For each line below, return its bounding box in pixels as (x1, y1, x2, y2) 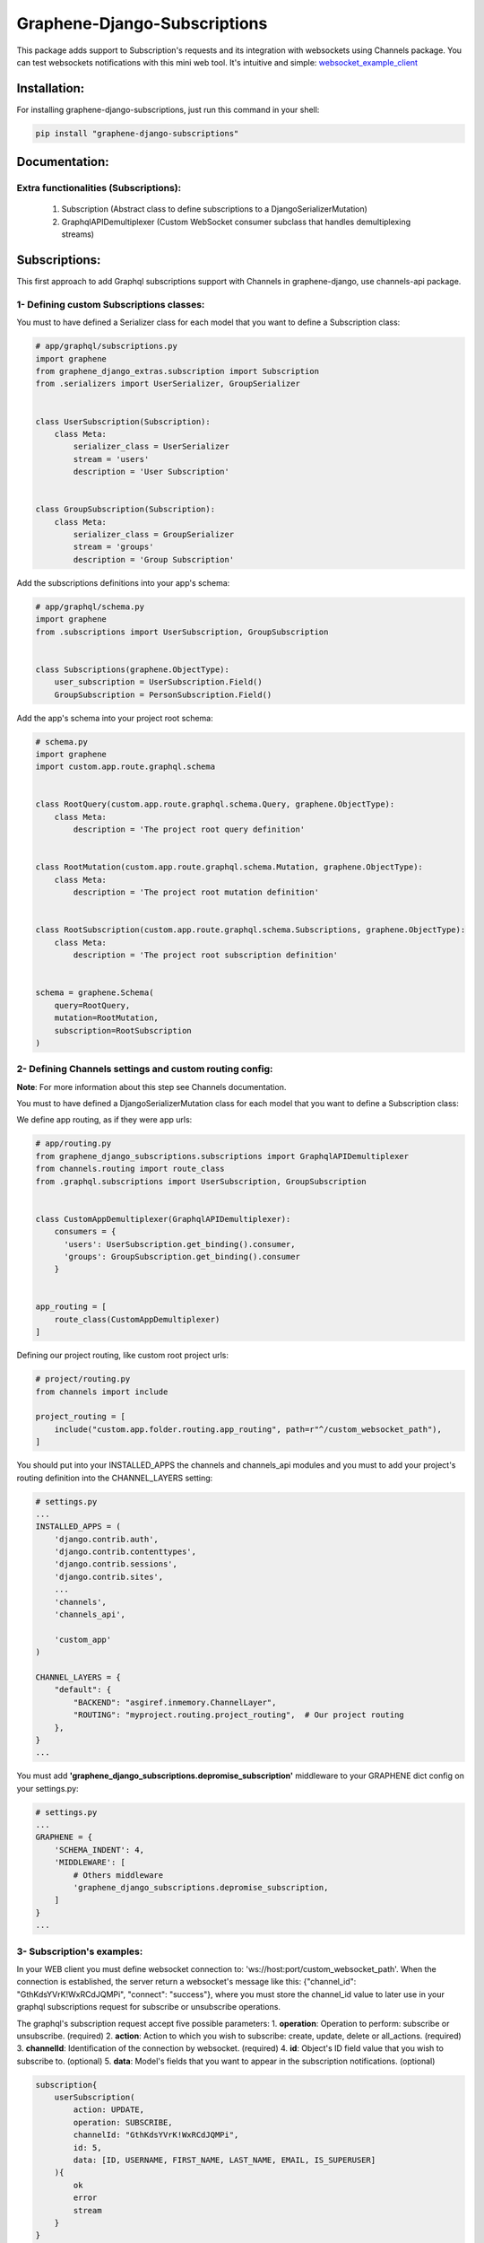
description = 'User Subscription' (73, 467, 230, 477)
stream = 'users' (73, 454, 150, 464)
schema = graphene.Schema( (35, 988, 154, 998)
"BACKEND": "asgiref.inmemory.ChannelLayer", (73, 1697, 277, 1707)
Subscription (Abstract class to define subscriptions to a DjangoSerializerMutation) (61, 204, 367, 214)
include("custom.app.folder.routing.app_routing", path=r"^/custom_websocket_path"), (54, 1424, 443, 1435)
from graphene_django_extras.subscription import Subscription (35, 366, 320, 376)
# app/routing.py (35, 1139, 112, 1148)
